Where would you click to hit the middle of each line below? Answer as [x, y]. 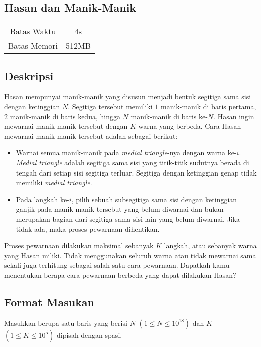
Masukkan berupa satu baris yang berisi [66, 323]
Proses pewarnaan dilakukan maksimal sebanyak [79, 245]
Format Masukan [49, 302]
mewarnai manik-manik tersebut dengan [66, 126]
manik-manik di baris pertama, [208, 106]
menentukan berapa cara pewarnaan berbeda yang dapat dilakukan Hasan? [120, 275]
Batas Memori [33, 46]
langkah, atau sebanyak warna [210, 245]
